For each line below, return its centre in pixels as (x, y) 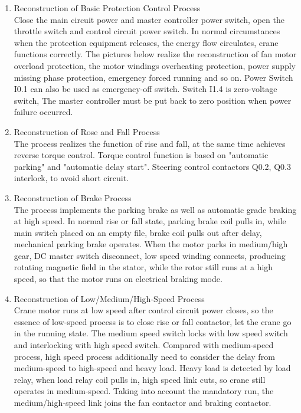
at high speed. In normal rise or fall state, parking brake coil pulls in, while (150, 221)
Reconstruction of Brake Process (73, 197)
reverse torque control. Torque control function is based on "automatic (141, 155)
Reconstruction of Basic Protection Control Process (107, 8)
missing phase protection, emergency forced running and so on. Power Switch (153, 77)
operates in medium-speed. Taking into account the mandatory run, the (144, 391)
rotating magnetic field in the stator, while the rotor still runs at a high (143, 267)
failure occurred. (43, 112)
